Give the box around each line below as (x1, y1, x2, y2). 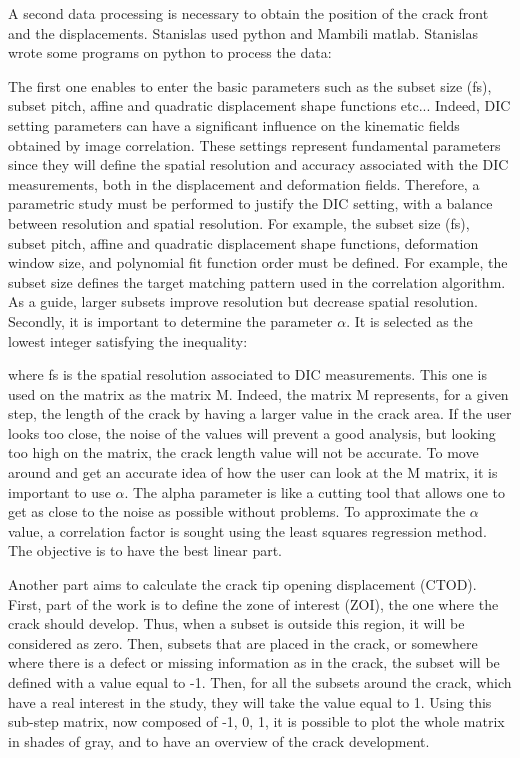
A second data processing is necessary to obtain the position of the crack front (8, 3, 489, 23)
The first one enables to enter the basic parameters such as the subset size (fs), (8, 75, 492, 96)
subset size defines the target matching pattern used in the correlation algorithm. (8, 271, 506, 292)
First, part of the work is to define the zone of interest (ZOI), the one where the (8, 593, 499, 614)
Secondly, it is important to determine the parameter (8, 310, 333, 331)
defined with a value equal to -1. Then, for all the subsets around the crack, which (8, 672, 512, 692)
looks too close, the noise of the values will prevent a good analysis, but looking (8, 422, 496, 443)
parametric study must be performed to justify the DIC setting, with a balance (8, 193, 493, 214)
